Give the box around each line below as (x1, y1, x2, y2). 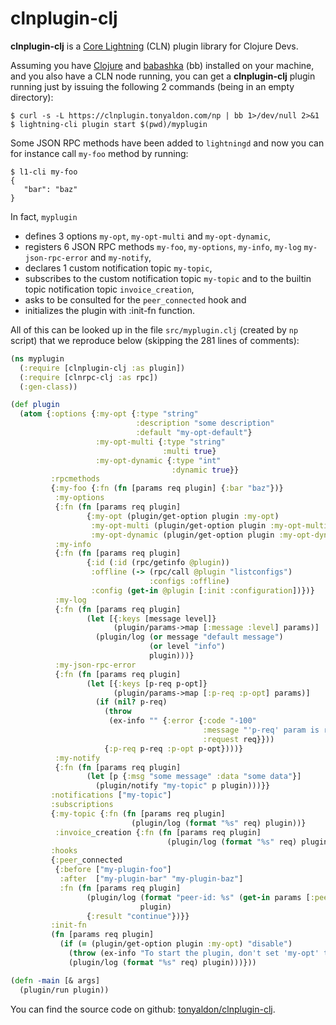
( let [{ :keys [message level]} (86, 613, 217, 624)
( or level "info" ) (148, 642, 226, 652)
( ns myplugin (10, 353, 65, 364)
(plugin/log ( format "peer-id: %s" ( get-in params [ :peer (86, 892, 333, 902)
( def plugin (10, 400, 60, 410)
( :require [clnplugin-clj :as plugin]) (19, 363, 186, 373)
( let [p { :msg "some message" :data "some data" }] (86, 772, 302, 782)
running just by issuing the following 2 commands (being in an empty (10, 80, 295, 92)
